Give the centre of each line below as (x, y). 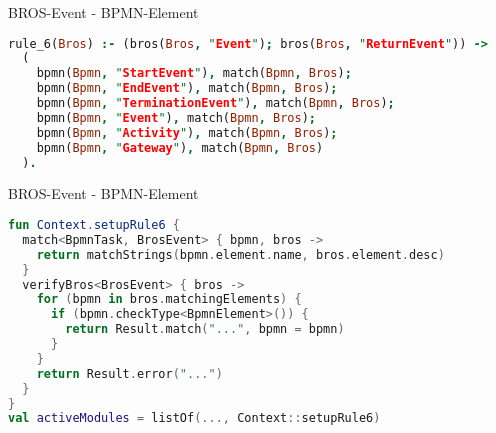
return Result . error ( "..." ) (129, 373)
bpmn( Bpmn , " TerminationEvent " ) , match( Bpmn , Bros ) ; (215, 103)
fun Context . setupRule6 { (94, 225)
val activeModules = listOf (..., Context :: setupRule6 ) (194, 418)
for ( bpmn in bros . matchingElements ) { (169, 299)
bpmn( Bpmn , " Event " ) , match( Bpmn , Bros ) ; (176, 117)
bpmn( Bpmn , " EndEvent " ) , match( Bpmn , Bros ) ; (187, 88)
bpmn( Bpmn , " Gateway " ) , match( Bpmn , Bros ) (180, 147)
